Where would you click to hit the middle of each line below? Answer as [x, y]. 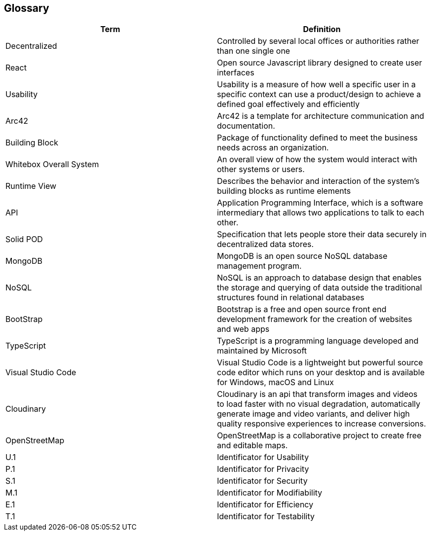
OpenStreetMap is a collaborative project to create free [319, 436]
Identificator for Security [262, 481]
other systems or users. [261, 169]
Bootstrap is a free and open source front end [302, 309]
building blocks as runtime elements [284, 191]
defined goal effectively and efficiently [288, 104]
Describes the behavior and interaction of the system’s [318, 181]
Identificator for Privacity [263, 469]
